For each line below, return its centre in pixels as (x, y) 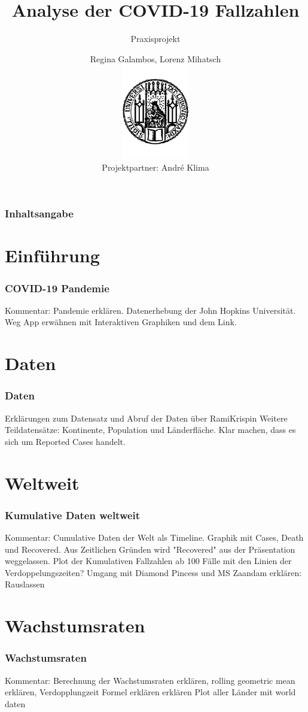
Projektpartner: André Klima (155, 167)
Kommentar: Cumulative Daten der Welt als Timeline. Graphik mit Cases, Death (154, 537)
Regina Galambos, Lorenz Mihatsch (155, 58)
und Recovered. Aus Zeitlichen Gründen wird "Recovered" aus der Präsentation (150, 549)
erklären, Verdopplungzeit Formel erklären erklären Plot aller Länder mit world (150, 692)
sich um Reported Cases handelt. (65, 441)
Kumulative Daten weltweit (73, 515)
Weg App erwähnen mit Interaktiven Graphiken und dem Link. (121, 322)
